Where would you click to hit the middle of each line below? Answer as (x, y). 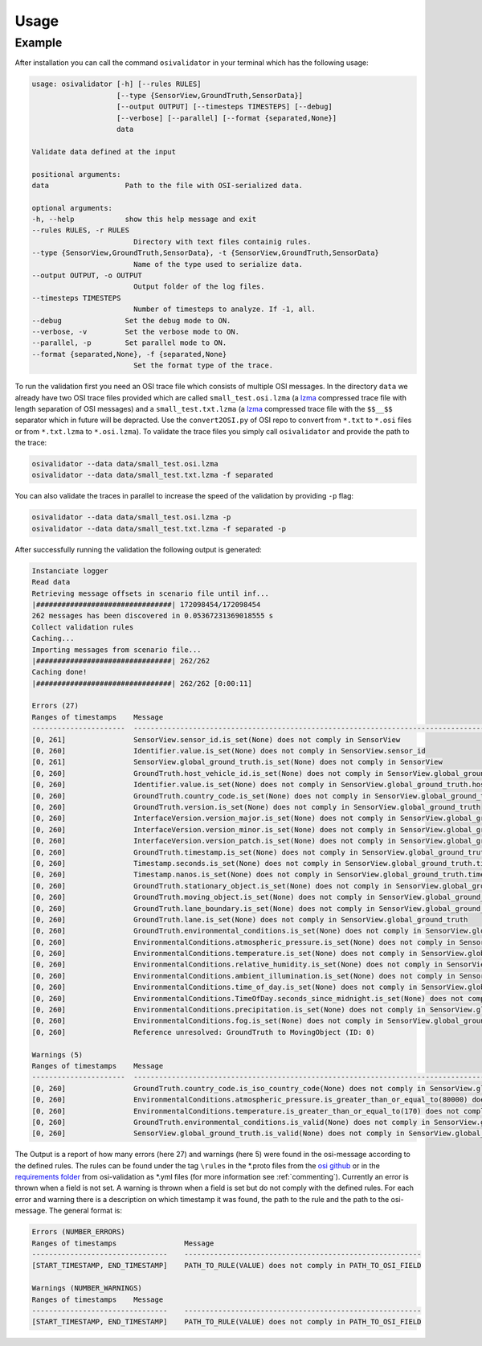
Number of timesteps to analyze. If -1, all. (225, 309)
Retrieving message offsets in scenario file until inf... (150, 593)
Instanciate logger (70, 570)
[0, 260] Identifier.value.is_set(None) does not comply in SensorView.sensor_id (229, 751)
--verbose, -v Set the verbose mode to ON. (136, 331)
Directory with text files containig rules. (222, 242)
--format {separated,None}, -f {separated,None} (129, 354)
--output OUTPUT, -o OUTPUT (87, 276)
